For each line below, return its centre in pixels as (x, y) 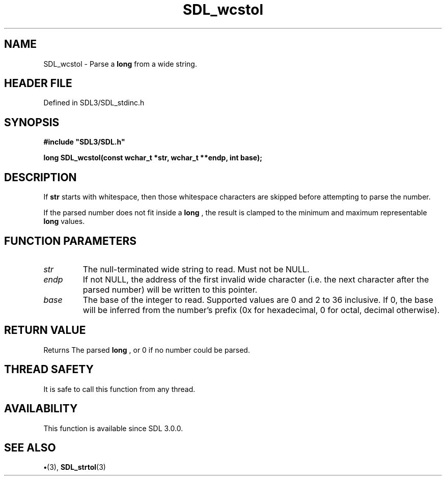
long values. (64, 221)
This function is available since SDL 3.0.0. (113, 428)
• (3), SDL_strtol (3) (75, 467)
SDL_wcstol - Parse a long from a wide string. (120, 64)
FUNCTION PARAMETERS (70, 241)
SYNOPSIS (32, 122)
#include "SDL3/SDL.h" (84, 142)
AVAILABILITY (41, 409)
